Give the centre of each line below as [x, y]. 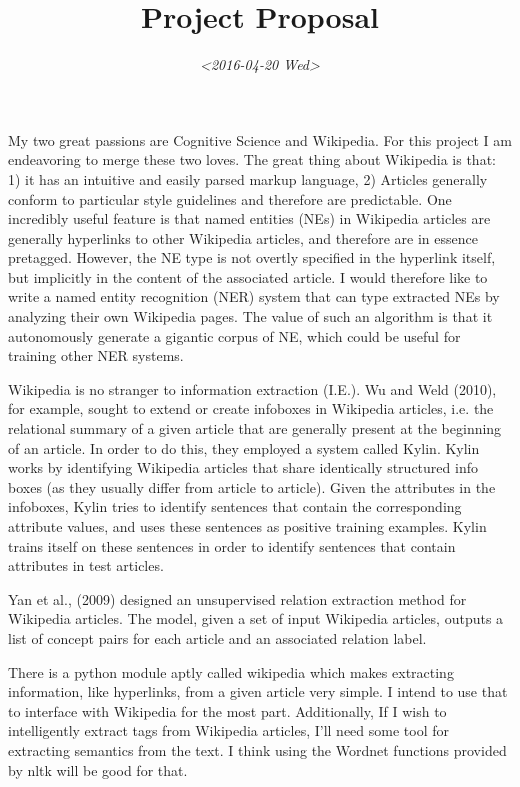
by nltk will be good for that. [98, 769]
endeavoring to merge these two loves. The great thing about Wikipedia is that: [252, 159]
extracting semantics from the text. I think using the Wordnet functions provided [257, 749]
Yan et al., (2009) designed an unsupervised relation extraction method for [237, 598]
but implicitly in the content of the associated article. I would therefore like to [248, 276]
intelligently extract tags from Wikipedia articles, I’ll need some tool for [228, 730]
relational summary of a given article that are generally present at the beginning [255, 428]
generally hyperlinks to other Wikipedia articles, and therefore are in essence [243, 237]
